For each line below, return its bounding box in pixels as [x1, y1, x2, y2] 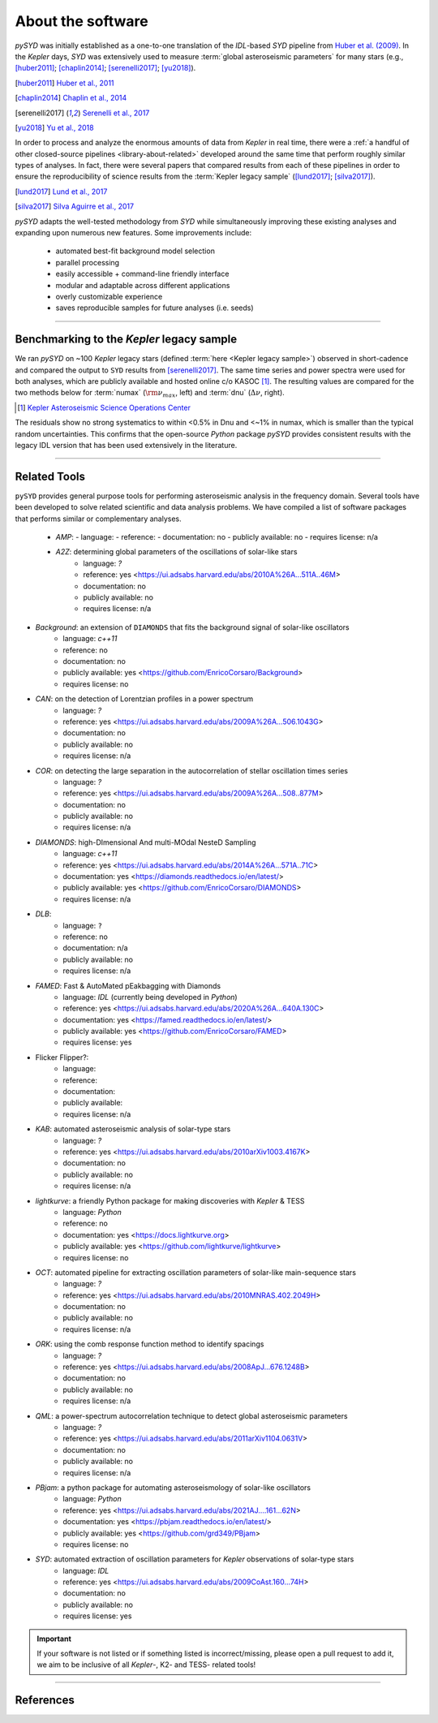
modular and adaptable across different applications [55, 280, 230, 290]
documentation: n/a [62, 943, 129, 953]
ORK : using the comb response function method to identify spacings [35, 1339, 264, 1349]
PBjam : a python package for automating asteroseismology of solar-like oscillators [35, 1482, 311, 1493]
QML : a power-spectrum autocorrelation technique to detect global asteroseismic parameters [35, 1411, 348, 1420]
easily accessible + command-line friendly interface [55, 269, 230, 279]
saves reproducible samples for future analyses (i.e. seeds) [55, 303, 255, 312]
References [15, 1693, 75, 1708]
